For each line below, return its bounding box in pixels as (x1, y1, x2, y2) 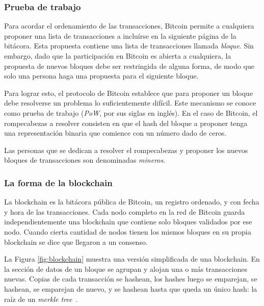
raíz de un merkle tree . (4, 293, 78, 304)
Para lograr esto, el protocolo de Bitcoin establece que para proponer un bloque (4, 87, 253, 98)
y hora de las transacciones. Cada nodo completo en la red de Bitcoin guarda (4, 206, 245, 217)
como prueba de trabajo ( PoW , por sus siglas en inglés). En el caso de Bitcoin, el (4, 107, 258, 118)
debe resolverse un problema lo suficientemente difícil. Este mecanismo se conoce (4, 97, 256, 108)
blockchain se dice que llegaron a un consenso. (4, 236, 148, 247)
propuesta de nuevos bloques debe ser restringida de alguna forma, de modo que (4, 60, 254, 71)
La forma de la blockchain (4, 176, 113, 189)
